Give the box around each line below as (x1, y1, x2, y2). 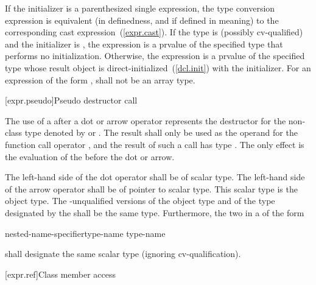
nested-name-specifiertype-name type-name (5, 227, 166, 239)
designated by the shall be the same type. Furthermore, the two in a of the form (5, 206, 304, 219)
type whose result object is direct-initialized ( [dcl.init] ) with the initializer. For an (5, 61, 311, 74)
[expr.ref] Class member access (5, 267, 116, 280)
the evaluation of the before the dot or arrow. (5, 150, 175, 163)
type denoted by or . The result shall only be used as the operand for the (24, 126, 298, 139)
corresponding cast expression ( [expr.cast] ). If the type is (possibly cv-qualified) (5, 26, 303, 38)
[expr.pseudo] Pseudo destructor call (5, 94, 138, 107)
